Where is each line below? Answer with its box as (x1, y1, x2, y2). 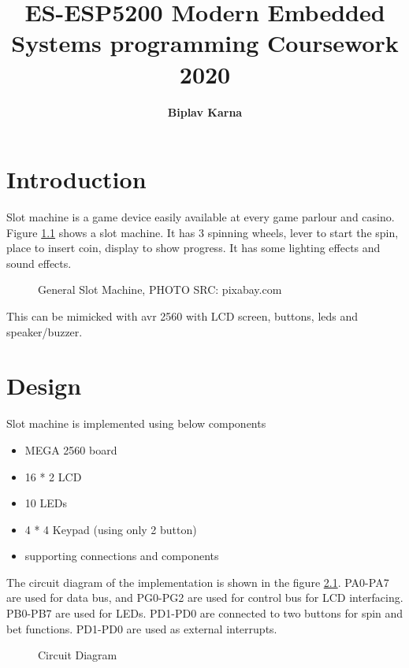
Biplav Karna (167, 103, 243, 120)
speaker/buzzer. (6, 323, 83, 340)
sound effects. (6, 254, 72, 271)
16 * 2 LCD (24, 468, 82, 484)
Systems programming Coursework (11, 27, 399, 59)
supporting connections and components (24, 547, 219, 564)
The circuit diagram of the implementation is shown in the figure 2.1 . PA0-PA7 (6, 573, 389, 590)
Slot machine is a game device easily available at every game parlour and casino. (6, 209, 395, 225)
